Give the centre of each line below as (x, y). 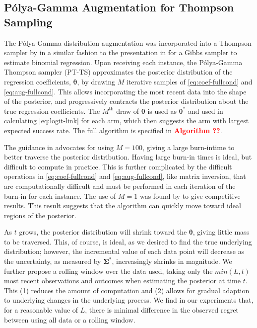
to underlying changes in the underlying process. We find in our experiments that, (129, 300)
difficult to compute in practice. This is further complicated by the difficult (118, 166)
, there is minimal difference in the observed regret (162, 310)
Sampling (28, 22)
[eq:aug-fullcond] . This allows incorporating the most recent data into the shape (125, 91)
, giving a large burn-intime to (189, 147)
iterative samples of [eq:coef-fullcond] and (190, 81)
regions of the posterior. (40, 215)
